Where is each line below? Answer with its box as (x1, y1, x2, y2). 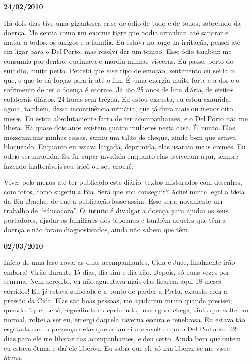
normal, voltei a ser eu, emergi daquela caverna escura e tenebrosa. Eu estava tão (4, 314, 245, 324)
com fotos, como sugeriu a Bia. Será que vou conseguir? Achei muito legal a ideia (4, 186, 245, 196)
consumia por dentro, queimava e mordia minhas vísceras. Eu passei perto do (4, 55, 234, 66)
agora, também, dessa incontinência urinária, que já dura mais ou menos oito (4, 103, 233, 113)
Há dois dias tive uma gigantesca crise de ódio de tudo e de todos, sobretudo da (4, 17, 241, 28)
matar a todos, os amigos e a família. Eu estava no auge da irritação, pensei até (4, 36, 240, 47)
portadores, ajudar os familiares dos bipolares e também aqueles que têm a (4, 215, 226, 225)
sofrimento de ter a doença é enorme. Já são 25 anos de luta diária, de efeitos (4, 84, 234, 94)
